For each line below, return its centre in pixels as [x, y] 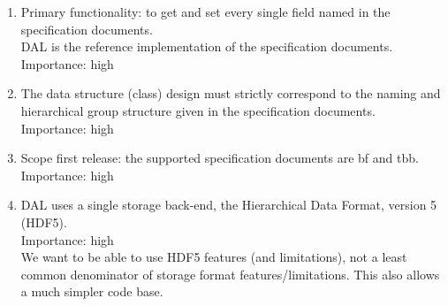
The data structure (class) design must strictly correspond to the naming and [231, 93]
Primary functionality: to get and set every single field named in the [205, 11]
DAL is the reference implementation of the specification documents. [207, 46]
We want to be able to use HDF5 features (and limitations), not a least [214, 257]
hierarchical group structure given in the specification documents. [198, 110]
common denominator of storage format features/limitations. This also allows [230, 274]
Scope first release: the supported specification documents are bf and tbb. [220, 158]
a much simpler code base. [92, 291]
